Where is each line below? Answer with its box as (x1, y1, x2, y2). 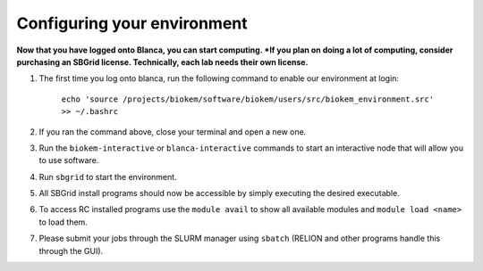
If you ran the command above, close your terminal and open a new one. (38, 126, 307, 137)
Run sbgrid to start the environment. (38, 171, 178, 182)
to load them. (38, 217, 89, 227)
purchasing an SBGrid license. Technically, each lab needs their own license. (16, 56, 309, 67)
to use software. (38, 155, 99, 166)
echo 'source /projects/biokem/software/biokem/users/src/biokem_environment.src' (61, 94, 434, 104)
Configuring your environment (16, 13, 248, 33)
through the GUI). (38, 245, 104, 256)
